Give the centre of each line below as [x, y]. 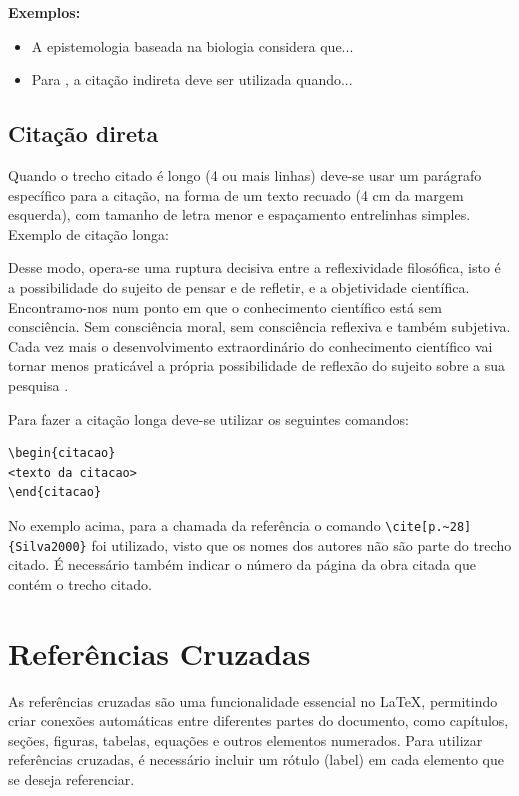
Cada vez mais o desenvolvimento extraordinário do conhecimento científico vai [250, 345]
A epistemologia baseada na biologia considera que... [192, 45]
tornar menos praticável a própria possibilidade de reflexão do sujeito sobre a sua [256, 365]
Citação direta [83, 133]
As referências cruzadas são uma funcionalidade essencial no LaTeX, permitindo [253, 700]
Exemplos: [44, 12]
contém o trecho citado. [80, 583]
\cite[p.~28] [428, 526]
